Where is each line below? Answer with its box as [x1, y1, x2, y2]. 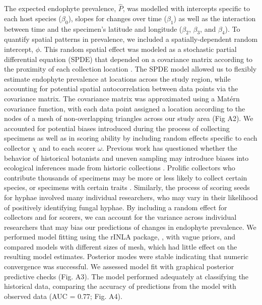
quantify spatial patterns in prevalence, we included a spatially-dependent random [4, 34, 258, 44]
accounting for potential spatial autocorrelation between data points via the [4, 83, 238, 94]
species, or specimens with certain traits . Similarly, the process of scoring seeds [4, 182, 250, 193]
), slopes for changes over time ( [68, 13, 167, 23]
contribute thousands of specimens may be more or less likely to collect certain [4, 172, 247, 182]
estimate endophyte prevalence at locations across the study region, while [4, 73, 231, 84]
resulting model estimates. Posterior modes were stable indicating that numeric [4, 251, 248, 262]
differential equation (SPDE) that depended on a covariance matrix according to [4, 53, 253, 64]
